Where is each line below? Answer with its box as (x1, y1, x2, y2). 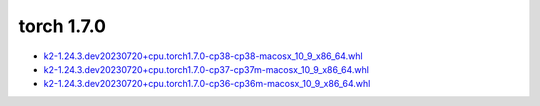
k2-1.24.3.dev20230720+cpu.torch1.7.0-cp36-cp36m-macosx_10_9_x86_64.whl (43, 78, 371, 90)
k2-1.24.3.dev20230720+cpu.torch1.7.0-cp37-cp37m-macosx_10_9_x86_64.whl (43, 63, 370, 75)
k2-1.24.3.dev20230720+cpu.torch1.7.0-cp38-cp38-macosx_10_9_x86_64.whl (43, 50, 364, 62)
